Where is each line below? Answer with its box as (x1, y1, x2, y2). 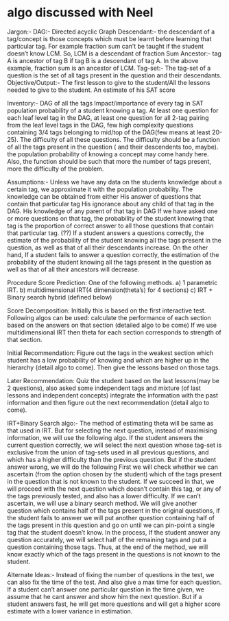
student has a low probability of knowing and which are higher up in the (7, 356, 210, 364)
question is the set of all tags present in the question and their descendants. (7, 71, 222, 80)
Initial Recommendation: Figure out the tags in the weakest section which (7, 348, 214, 357)
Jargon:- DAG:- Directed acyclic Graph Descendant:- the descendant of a (7, 27, 215, 36)
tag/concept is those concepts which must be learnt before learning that (7, 34, 212, 42)
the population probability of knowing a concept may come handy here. (7, 149, 209, 158)
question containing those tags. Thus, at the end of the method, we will (7, 543, 208, 551)
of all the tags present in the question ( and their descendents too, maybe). (7, 143, 219, 151)
